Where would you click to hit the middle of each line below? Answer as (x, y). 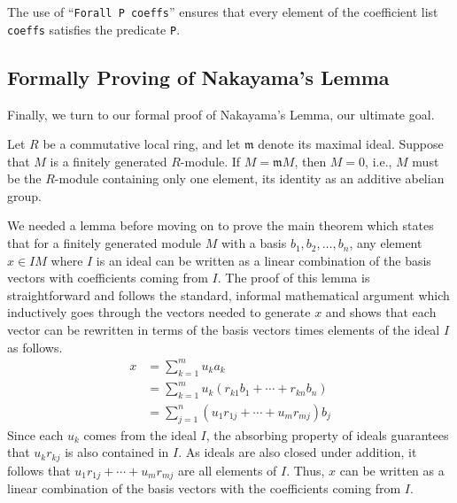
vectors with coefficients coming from (108, 278)
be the (24, 178)
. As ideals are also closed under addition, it (298, 452)
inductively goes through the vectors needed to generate (159, 312)
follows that (39, 470)
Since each (35, 434)
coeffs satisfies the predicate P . (94, 29)
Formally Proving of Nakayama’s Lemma (198, 77)
